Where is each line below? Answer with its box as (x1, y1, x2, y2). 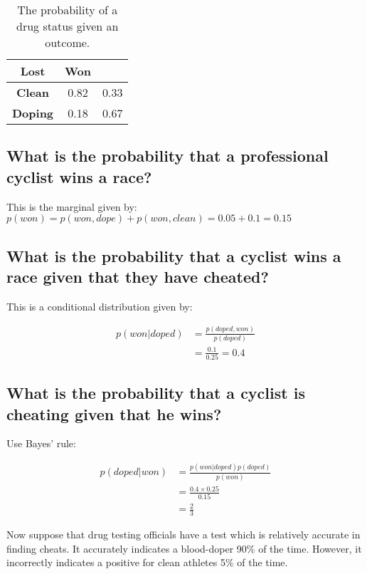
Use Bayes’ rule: (6, 436, 76, 451)
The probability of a (17, 1, 118, 18)
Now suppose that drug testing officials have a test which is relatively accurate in (6, 526, 361, 541)
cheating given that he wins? (6, 402, 222, 424)
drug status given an (16, 18, 119, 34)
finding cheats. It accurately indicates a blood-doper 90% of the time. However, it (6, 541, 362, 555)
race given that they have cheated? (6, 265, 269, 287)
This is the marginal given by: (6, 199, 137, 214)
